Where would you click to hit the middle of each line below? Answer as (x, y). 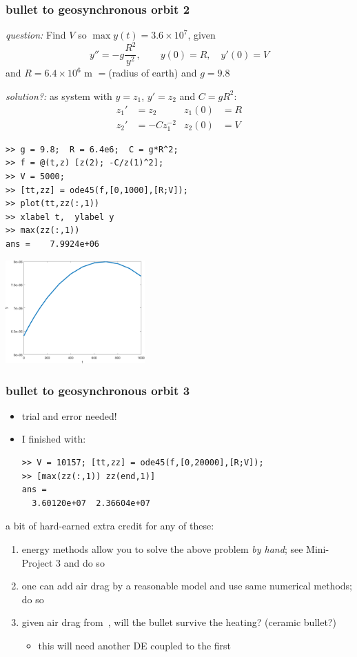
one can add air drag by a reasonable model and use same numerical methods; (187, 586)
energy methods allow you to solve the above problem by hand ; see (162, 549)
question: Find (36, 35)
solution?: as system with (59, 95)
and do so (84, 562)
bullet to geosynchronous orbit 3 (98, 390)
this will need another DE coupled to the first (135, 645)
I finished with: (54, 439)
